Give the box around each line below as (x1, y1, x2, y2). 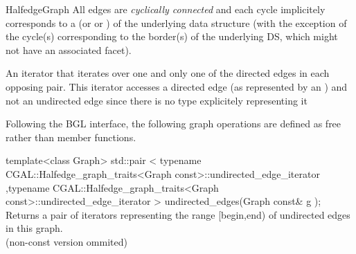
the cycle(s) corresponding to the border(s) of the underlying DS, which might (6, 29, 338, 44)
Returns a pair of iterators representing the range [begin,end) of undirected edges (6, 207, 350, 221)
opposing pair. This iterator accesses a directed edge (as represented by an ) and (6, 79, 348, 93)
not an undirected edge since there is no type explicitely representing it (6, 93, 308, 107)
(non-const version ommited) (6, 234, 127, 248)
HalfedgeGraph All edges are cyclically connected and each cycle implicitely (6, 2, 326, 16)
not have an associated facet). (6, 42, 132, 57)
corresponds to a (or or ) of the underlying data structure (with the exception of (6, 15, 347, 30)
